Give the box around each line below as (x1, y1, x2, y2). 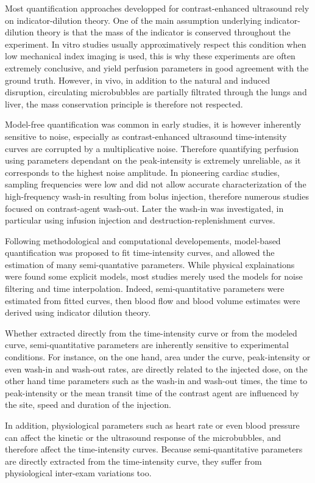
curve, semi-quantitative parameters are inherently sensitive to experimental (5, 338, 289, 351)
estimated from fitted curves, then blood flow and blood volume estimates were (5, 294, 300, 307)
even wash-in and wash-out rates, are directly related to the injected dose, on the (5, 362, 308, 375)
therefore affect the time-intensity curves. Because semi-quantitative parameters (5, 443, 303, 456)
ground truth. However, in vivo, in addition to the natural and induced (5, 73, 271, 86)
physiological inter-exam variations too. (5, 467, 152, 479)
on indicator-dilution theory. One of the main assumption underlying (5, 13, 262, 26)
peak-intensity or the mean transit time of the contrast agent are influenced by (5, 386, 299, 399)
